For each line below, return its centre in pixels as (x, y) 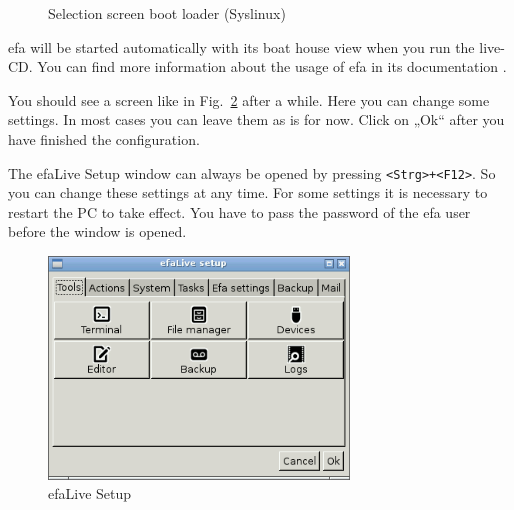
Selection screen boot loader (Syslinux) (167, 13)
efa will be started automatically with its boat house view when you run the (241, 46)
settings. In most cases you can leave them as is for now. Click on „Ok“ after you (256, 119)
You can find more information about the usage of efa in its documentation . (272, 66)
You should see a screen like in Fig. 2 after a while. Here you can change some (249, 99)
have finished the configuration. (104, 138)
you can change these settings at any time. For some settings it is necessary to (248, 192)
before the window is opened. (97, 231)
